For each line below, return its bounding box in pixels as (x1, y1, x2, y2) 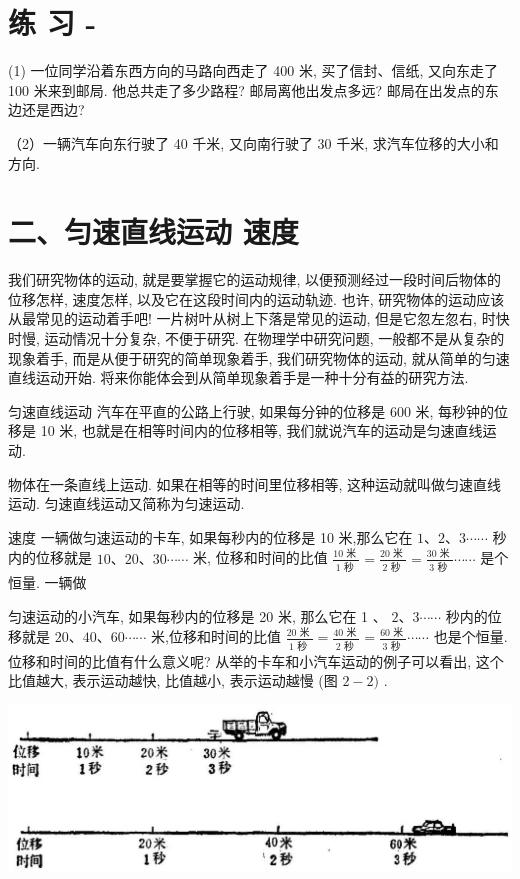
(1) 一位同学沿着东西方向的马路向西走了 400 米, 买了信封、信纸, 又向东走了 (8, 60, 498, 81)
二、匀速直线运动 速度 (8, 211, 299, 252)
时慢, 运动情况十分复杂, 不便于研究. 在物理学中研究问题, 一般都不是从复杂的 (8, 328, 505, 348)
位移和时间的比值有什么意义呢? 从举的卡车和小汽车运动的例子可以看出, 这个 (8, 650, 504, 671)
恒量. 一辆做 (8, 571, 87, 592)
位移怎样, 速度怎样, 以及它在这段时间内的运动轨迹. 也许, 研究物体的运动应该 (8, 288, 505, 309)
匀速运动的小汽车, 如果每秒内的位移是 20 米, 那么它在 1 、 (8, 605, 387, 626)
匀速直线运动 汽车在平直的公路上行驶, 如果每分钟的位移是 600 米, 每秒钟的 (8, 400, 495, 421)
